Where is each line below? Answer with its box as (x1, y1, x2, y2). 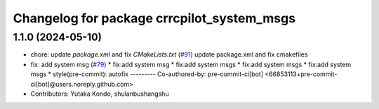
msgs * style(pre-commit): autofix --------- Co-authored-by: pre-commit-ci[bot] (30, 70, 263, 78)
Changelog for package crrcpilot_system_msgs (13, 10, 296, 26)
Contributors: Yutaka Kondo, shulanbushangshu (30, 89, 169, 98)
